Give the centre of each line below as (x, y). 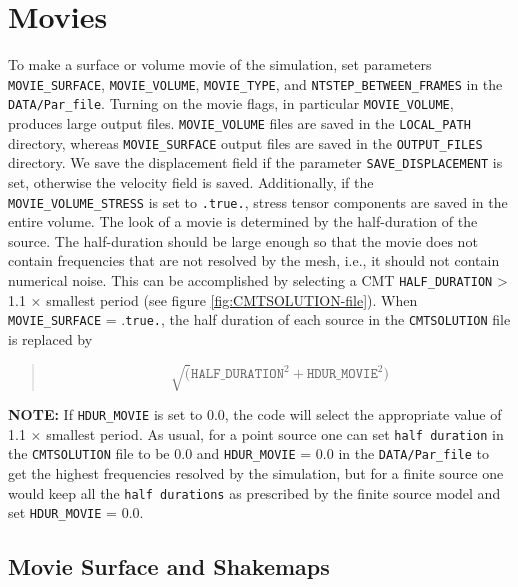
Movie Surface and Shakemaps (169, 566)
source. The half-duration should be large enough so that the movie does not (243, 240)
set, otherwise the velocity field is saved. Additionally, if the (191, 182)
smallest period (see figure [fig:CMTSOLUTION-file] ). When (232, 299)
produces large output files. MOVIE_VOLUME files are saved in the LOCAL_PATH (239, 123)
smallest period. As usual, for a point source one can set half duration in (275, 433)
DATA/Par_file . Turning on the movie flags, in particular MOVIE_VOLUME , (231, 103)
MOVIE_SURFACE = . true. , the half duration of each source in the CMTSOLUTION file (259, 319)
